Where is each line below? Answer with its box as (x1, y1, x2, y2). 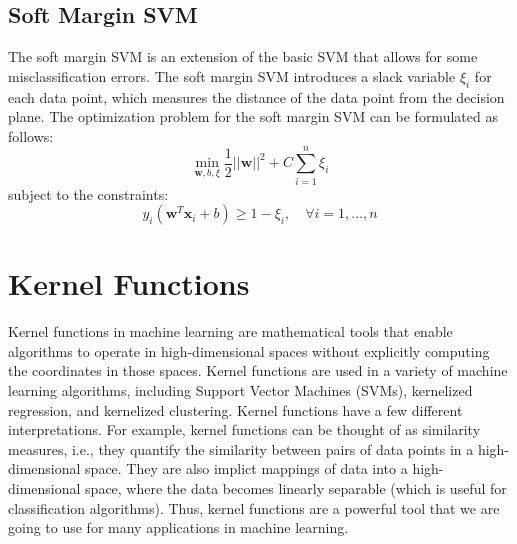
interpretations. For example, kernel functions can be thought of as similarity (8, 419, 481, 440)
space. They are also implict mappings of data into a (85, 458, 408, 479)
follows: (8, 125, 54, 146)
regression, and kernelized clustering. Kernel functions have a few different (8, 399, 463, 420)
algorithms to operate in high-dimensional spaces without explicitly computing (8, 340, 490, 361)
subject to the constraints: (8, 183, 169, 204)
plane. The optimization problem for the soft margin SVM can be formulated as (8, 106, 498, 127)
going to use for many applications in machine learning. (8, 517, 349, 538)
